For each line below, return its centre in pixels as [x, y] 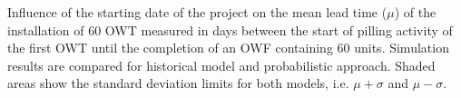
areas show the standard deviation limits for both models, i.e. [178, 83]
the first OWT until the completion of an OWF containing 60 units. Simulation [228, 48]
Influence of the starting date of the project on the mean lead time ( [197, 12]
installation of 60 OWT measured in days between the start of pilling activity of [230, 29]
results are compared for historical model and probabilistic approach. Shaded [221, 65]
